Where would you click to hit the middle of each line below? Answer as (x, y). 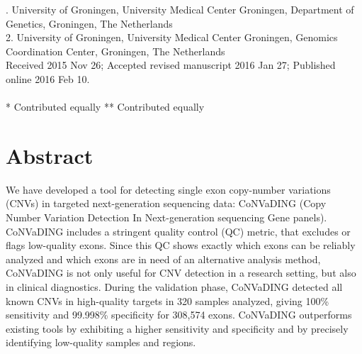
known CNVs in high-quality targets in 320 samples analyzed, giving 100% (168, 300)
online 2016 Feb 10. (48, 78)
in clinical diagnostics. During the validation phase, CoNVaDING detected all (174, 287)
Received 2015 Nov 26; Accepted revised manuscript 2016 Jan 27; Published (171, 65)
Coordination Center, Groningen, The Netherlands (115, 51)
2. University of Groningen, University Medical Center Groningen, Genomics (172, 37)
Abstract (50, 155)
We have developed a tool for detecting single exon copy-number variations (168, 189)
